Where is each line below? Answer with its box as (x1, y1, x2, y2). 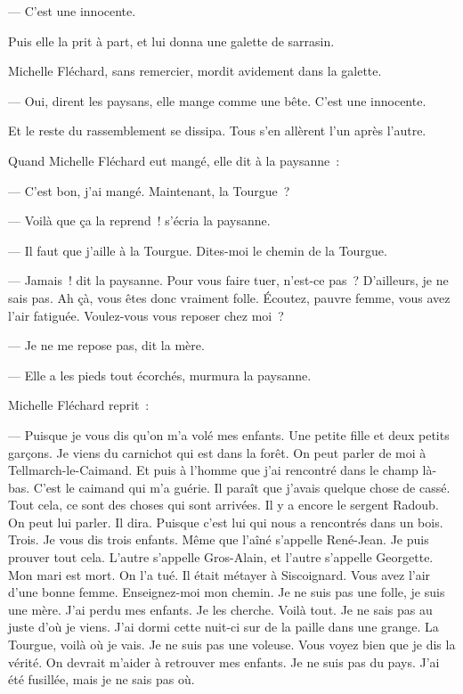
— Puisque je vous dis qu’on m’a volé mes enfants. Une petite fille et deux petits (8, 425, 450, 444)
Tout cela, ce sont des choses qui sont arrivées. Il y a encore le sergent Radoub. (8, 495, 439, 514)
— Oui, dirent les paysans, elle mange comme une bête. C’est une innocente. (8, 91, 426, 110)
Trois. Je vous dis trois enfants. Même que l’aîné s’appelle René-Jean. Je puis (8, 530, 429, 549)
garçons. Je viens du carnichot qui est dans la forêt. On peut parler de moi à (8, 443, 426, 461)
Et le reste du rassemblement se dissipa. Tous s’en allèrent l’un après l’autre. (8, 121, 426, 140)
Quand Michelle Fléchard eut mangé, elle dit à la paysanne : (8, 151, 340, 169)
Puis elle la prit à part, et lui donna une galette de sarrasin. (8, 31, 335, 50)
